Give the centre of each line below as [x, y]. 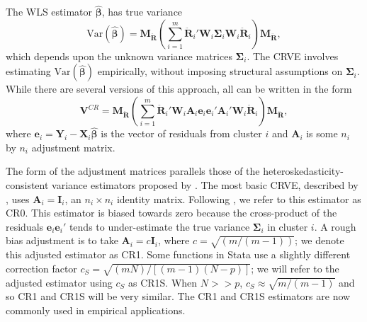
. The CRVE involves [293, 56]
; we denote [320, 240]
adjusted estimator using [59, 282]
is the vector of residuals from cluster [181, 133]
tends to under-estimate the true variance [159, 226]
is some [322, 133]
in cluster [288, 226]
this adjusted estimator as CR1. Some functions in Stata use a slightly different [178, 254]
